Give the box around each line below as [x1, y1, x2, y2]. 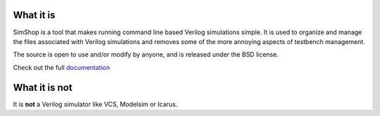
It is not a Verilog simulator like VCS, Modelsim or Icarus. [13, 100, 178, 108]
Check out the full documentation [13, 63, 110, 71]
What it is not [13, 81, 73, 94]
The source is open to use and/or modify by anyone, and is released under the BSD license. [13, 50, 279, 59]
